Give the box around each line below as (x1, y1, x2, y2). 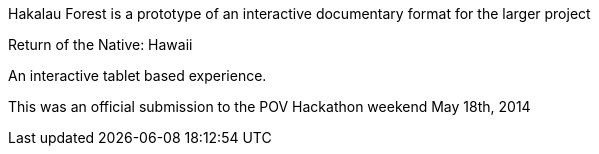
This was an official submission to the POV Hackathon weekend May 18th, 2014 (8, 98, 531, 115)
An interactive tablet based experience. (8, 67, 267, 84)
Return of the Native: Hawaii (8, 36, 193, 53)
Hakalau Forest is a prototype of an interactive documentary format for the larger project (8, 5, 591, 22)
